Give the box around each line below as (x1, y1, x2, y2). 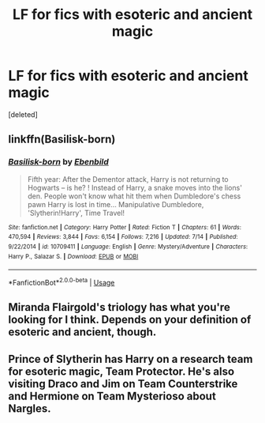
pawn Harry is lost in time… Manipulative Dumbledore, (27, 199, 204, 209)
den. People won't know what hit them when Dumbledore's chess (27, 191, 241, 201)
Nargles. (8, 402, 51, 415)
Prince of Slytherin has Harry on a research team (8, 352, 253, 365)
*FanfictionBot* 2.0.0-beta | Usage (8, 277, 115, 287)
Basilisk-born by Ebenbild (8, 157, 109, 168)
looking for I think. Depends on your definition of (8, 313, 252, 327)
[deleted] (8, 109, 38, 119)
